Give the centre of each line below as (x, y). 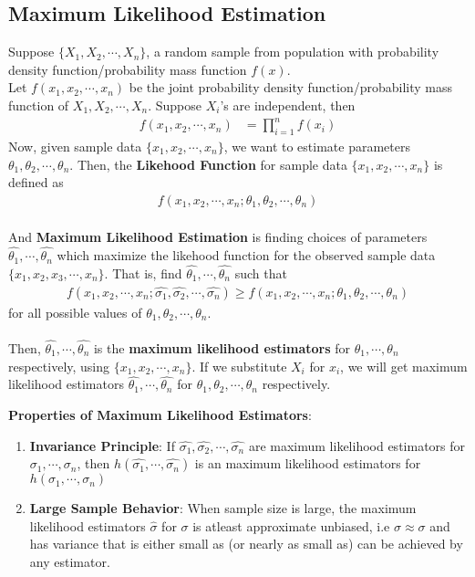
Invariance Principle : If (102, 445)
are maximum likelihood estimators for (357, 445)
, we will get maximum (404, 366)
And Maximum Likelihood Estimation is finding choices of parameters (218, 237)
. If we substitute (239, 366)
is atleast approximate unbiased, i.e (291, 525)
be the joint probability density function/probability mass (291, 87)
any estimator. (70, 561)
